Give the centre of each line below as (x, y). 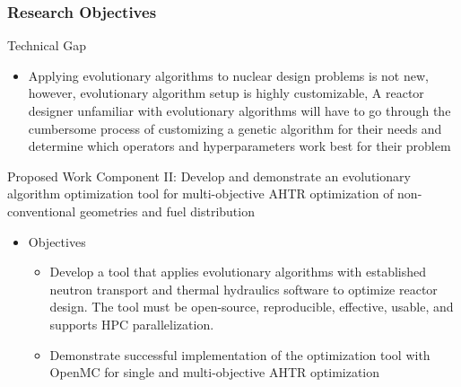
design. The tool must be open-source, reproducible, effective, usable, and (252, 307)
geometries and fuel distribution (167, 211)
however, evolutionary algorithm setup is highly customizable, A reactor (226, 93)
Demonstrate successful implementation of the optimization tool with (240, 354)
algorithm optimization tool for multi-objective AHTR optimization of (200, 193)
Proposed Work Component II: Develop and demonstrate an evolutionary (209, 176)
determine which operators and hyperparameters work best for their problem (239, 146)
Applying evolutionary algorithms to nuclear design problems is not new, (228, 75)
